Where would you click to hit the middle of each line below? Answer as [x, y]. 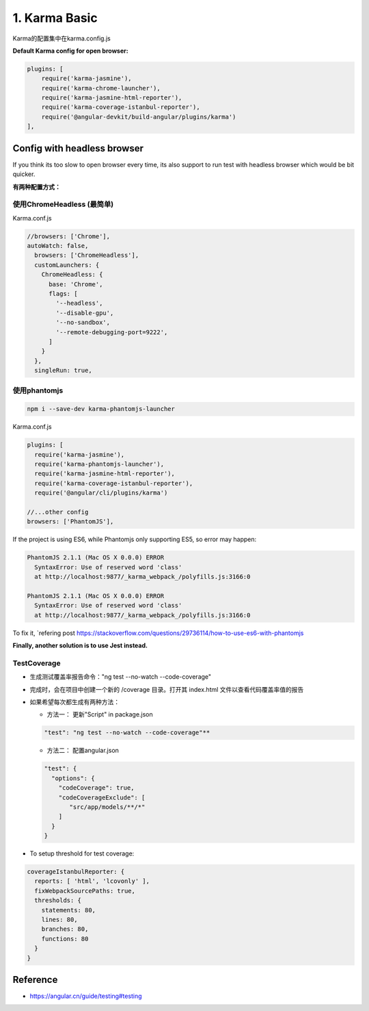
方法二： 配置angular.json [83, 751]
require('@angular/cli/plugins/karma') [101, 493]
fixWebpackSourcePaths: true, [85, 891]
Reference [35, 979]
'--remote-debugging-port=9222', [112, 332]
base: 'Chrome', [76, 284]
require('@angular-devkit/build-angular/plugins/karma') [139, 117]
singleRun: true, [63, 371]
